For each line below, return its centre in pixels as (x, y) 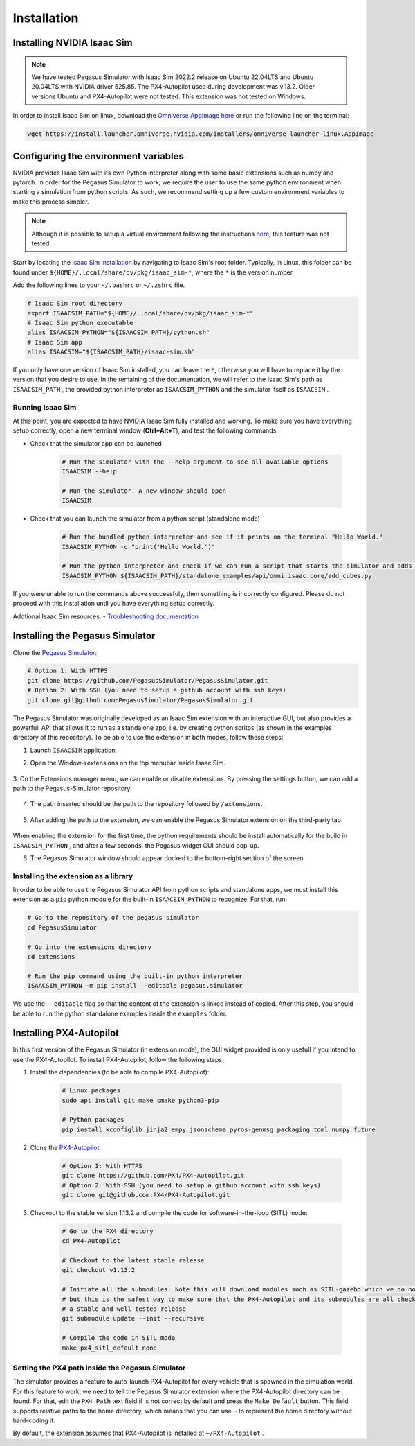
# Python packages (93, 1120)
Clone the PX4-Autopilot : (66, 1147)
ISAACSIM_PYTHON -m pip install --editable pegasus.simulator (135, 986)
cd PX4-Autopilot (91, 1241)
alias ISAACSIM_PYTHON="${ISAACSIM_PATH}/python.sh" (119, 332)
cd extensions (51, 957)
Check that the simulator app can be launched (96, 443)
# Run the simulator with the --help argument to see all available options (195, 462)
